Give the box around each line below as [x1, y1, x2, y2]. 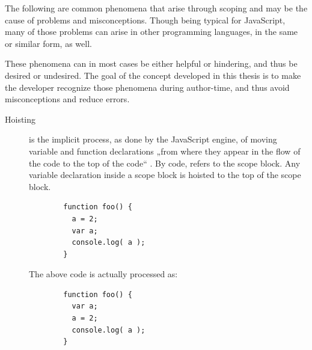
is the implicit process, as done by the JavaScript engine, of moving [29, 133, 277, 146]
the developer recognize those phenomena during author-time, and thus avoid [5, 81, 290, 93]
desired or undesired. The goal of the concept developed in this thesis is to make [5, 69, 301, 81]
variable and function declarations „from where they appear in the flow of [29, 144, 301, 157]
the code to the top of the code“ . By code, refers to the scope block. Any [29, 156, 301, 169]
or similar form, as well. [5, 37, 92, 49]
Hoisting [5, 112, 36, 125]
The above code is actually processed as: [29, 268, 178, 280]
